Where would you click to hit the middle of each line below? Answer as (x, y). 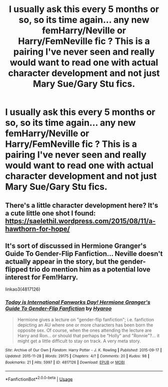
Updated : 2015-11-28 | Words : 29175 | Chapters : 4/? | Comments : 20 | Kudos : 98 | (77, 356)
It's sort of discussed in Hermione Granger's (76, 246)
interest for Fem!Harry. (42, 277)
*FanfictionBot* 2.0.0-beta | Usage (39, 378)
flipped (16, 269)
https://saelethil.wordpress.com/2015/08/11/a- (80, 221)
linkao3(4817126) (23, 289)
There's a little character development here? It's (82, 205)
